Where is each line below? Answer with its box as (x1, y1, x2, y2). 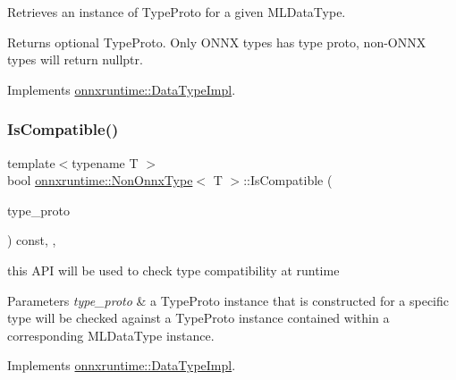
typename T (72, 153, 139, 172)
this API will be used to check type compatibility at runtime (7, 260, 340, 279)
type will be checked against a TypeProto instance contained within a (7, 308, 390, 327)
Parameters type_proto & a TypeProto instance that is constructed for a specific (7, 291, 450, 309)
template (7, 153, 55, 172)
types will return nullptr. (7, 50, 143, 69)
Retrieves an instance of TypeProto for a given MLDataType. (7, 3, 346, 21)
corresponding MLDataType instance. (7, 325, 215, 344)
